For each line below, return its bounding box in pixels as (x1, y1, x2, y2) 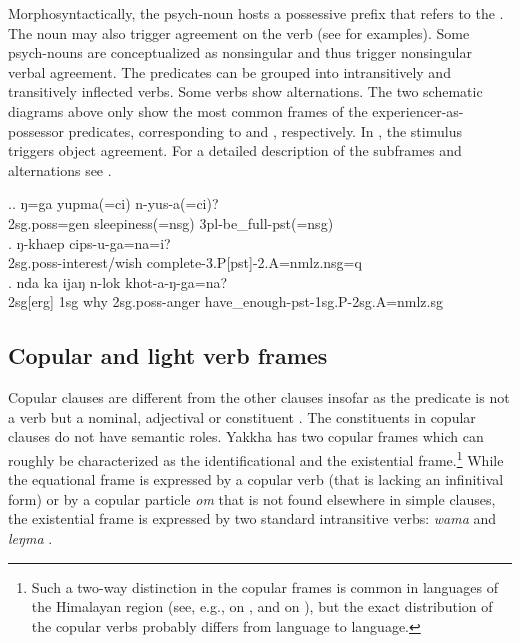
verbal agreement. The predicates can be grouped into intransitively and (8, 61, 451, 82)
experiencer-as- (372, 100, 464, 121)
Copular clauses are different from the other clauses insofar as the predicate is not (8, 387, 510, 408)
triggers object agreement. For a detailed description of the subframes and (8, 140, 462, 161)
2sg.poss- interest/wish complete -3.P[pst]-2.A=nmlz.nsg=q (8, 252, 362, 273)
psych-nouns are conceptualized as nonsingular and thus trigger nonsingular (8, 42, 472, 63)
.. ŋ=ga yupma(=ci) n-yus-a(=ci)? (8, 193, 219, 214)
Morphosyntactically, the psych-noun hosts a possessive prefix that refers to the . (8, 3, 504, 23)
